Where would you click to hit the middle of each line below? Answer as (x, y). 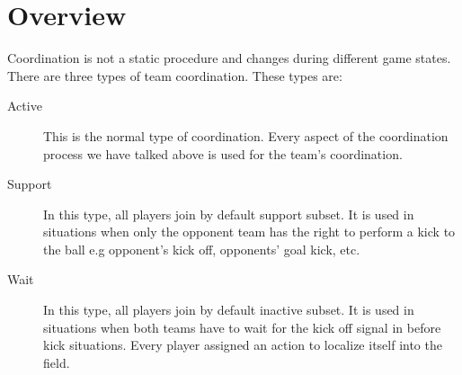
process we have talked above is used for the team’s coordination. (223, 153)
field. (57, 362)
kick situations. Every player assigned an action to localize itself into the (243, 345)
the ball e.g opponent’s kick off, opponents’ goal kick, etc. (202, 249)
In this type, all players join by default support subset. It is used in (229, 214)
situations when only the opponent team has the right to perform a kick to (249, 232)
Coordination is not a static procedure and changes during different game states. (229, 58)
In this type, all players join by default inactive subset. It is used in (229, 310)
